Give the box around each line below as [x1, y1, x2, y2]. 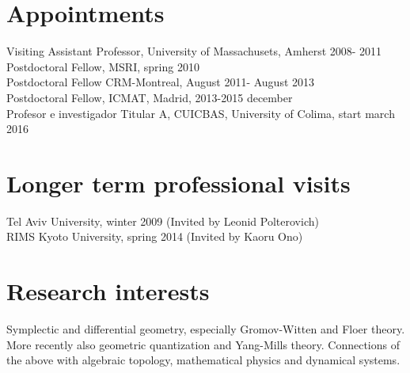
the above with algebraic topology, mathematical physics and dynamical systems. [6, 352, 401, 368]
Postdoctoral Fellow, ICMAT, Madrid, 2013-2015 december [6, 89, 293, 105]
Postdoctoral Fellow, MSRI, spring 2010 [6, 58, 199, 74]
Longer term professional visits [6, 166, 351, 199]
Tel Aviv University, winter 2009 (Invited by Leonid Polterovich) [6, 212, 319, 229]
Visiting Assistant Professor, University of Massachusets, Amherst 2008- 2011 [6, 43, 382, 59]
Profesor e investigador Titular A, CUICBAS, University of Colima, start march [6, 105, 395, 121]
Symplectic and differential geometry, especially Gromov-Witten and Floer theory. [6, 321, 405, 337]
